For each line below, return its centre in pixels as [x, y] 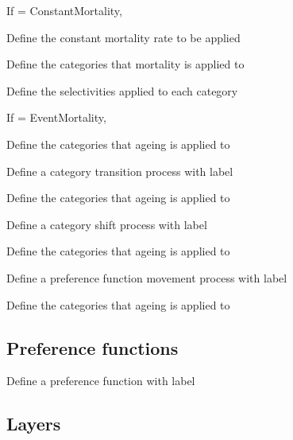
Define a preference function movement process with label [147, 277]
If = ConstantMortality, [64, 10]
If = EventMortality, [56, 117]
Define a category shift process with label [107, 224]
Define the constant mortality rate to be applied [123, 37]
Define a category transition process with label [120, 171]
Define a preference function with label [101, 381]
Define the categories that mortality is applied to [125, 64]
